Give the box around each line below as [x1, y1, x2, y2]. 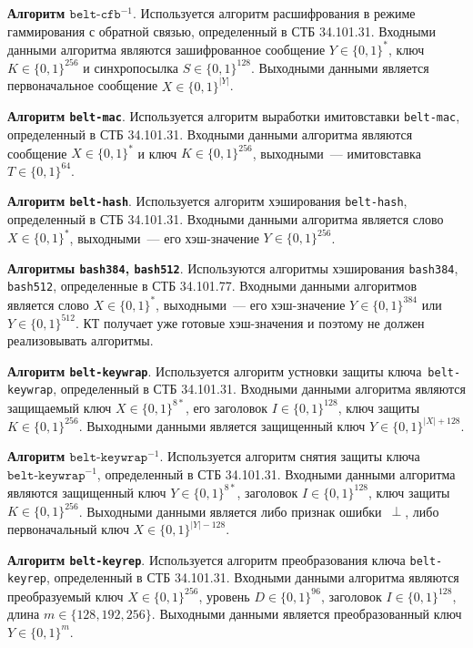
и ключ [137, 143, 177, 162]
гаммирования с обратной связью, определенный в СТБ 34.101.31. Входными [7, 21, 436, 40]
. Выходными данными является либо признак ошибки [78, 501, 382, 520]
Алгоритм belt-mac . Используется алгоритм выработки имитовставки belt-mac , [7, 107, 460, 126]
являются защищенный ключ [7, 482, 166, 501]
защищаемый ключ [7, 397, 112, 417]
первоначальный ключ [7, 519, 129, 539]
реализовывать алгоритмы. [7, 331, 154, 350]
